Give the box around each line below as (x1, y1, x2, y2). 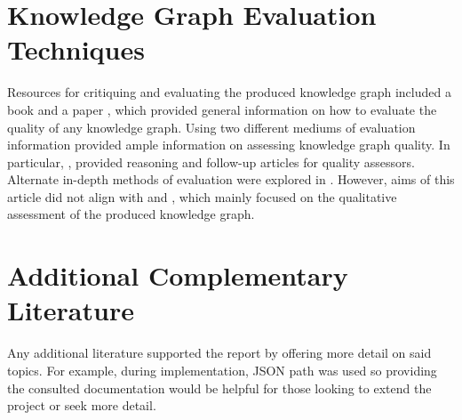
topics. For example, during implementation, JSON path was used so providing (7, 360, 437, 379)
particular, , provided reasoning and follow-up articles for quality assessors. (7, 152, 415, 171)
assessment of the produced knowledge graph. (7, 205, 255, 223)
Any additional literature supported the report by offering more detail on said (7, 343, 432, 362)
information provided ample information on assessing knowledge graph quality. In (7, 135, 450, 154)
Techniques (7, 31, 145, 68)
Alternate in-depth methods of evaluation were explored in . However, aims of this (7, 170, 455, 189)
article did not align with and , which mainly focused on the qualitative (7, 187, 397, 206)
